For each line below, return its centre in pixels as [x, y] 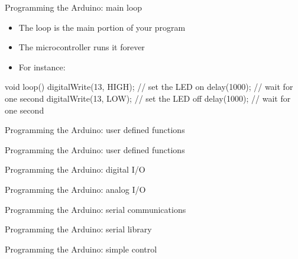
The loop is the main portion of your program [102, 27]
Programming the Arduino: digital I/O [75, 169]
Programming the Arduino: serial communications [95, 209]
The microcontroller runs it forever [82, 47]
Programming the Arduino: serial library [78, 229]
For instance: [42, 67]
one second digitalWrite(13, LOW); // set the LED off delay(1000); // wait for [148, 98]
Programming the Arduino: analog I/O [75, 189]
